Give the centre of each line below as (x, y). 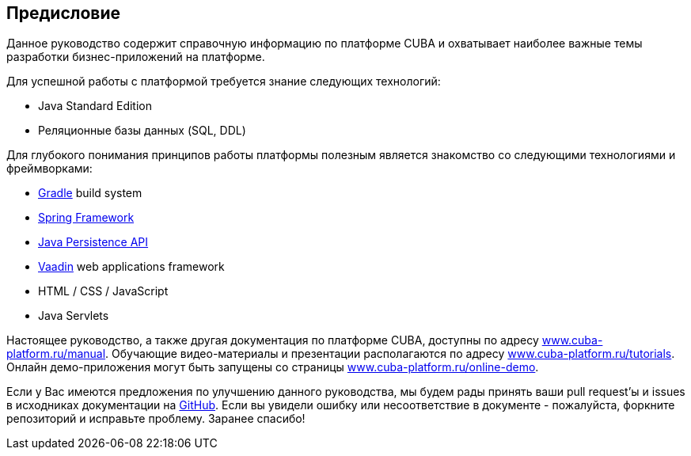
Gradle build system (90, 193)
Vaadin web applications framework (131, 267)
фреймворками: (49, 169)
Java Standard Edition (95, 106)
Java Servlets (74, 316)
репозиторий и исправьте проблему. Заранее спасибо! (156, 419)
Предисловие (63, 13)
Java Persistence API (93, 242)
